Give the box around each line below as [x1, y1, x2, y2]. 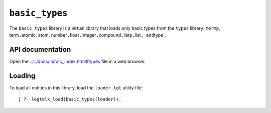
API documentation [9, 45, 71, 54]
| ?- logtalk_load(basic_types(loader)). [18, 96, 121, 102]
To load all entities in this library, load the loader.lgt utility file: [9, 84, 143, 90]
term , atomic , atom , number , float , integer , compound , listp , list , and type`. [9, 32, 166, 38]
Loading [9, 71, 36, 80]
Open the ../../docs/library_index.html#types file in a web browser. [9, 58, 146, 64]
